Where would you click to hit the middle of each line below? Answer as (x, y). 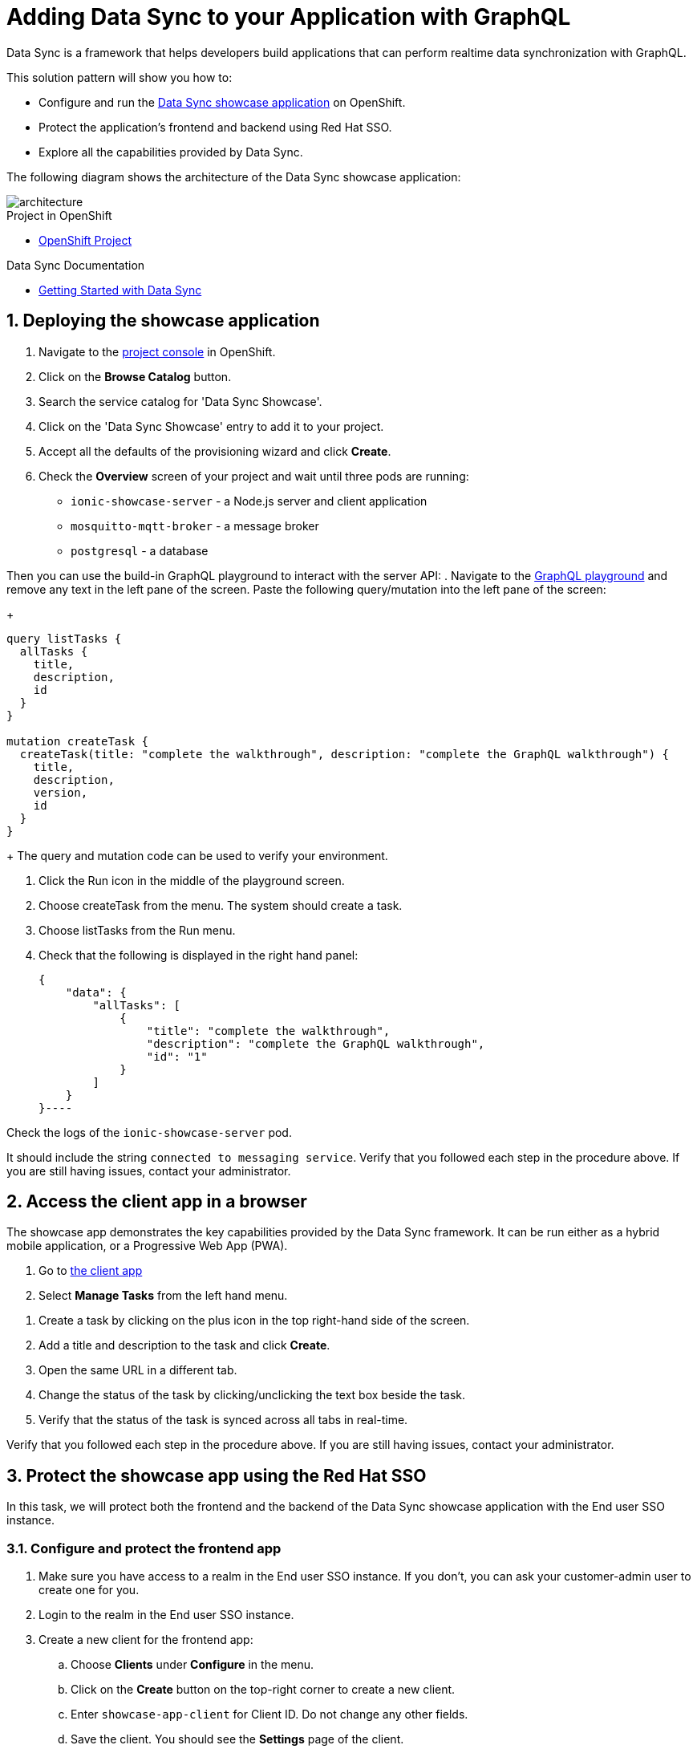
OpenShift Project (85, 240)
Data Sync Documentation (76, 265)
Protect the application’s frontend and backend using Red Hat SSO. (215, 127)
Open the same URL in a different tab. (138, 1370)
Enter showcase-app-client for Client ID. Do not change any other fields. (269, 1715)
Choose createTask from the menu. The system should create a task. (221, 905)
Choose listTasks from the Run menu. (137, 930)
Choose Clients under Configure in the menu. (192, 1665)
